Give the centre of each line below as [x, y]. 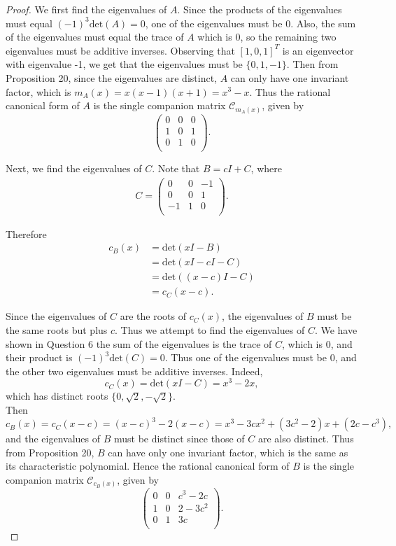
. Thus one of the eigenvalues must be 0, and [261, 357]
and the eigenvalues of [53, 439]
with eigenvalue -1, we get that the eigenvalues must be [124, 64]
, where [266, 168]
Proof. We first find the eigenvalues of [86, 9]
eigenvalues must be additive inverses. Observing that [120, 50]
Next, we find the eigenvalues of [74, 168]
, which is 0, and [317, 343]
